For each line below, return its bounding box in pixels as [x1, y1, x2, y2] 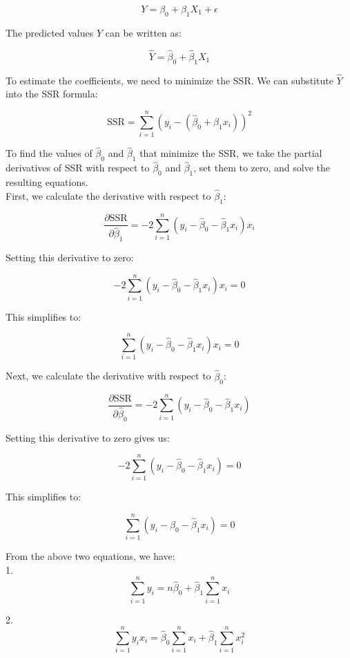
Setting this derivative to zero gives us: [6, 430, 170, 444]
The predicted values [6, 26, 94, 40]
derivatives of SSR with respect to [6, 160, 150, 175]
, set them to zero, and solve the [193, 160, 331, 175]
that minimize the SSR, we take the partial [139, 146, 322, 160]
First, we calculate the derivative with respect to [6, 189, 211, 203]
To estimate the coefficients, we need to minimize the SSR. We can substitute [6, 73, 333, 87]
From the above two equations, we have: [6, 549, 175, 563]
